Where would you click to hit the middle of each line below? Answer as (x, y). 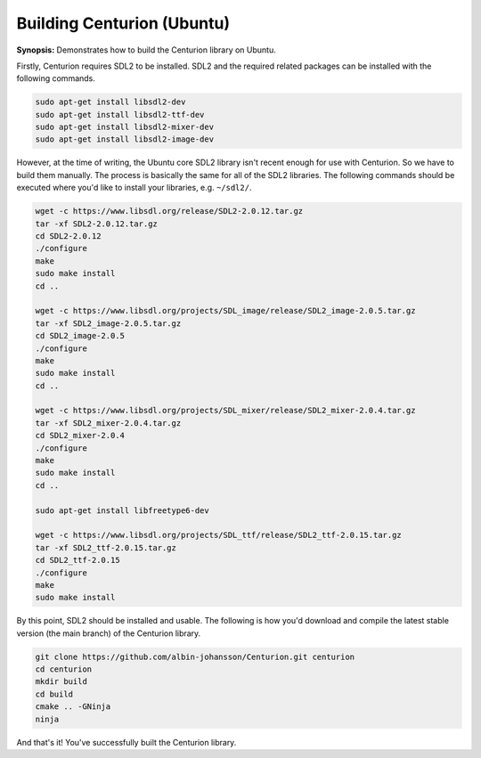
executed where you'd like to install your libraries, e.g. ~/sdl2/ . (134, 188)
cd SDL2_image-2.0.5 (80, 336)
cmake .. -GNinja (73, 707)
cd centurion (64, 669)
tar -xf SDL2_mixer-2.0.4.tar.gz (108, 423)
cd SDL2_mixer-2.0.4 (80, 436)
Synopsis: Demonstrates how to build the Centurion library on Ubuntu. (146, 50)
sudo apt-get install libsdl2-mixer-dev (124, 127)
